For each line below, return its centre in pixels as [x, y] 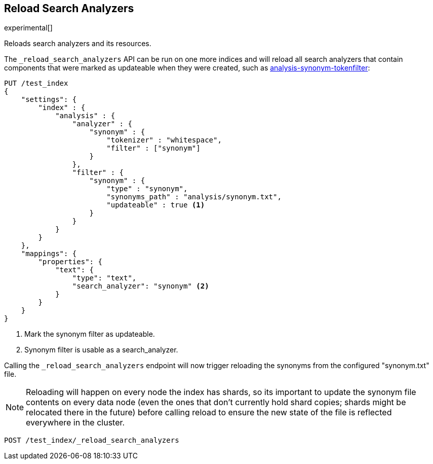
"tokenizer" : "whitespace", [164, 140]
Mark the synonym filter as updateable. [90, 334]
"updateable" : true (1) [156, 205]
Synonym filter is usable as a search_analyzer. [101, 350]
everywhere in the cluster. [75, 423]
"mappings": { [49, 254]
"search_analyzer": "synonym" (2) [141, 286]
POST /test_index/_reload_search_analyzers [92, 440]
